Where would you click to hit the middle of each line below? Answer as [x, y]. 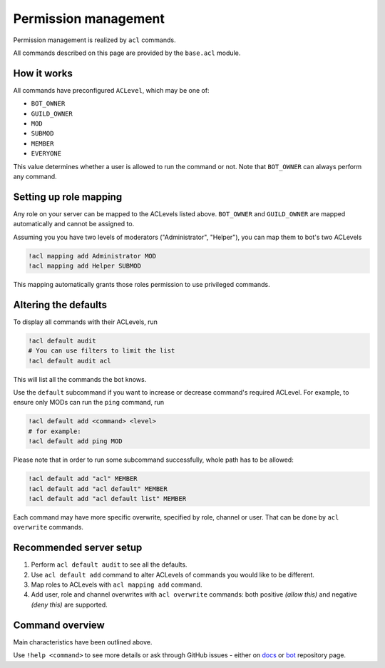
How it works [43, 73]
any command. [35, 176]
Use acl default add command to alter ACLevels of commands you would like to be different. [173, 575]
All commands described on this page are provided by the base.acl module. [127, 53]
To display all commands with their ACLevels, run [86, 322]
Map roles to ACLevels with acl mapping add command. [117, 584]
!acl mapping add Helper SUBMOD [85, 266]
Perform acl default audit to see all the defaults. [109, 565]
